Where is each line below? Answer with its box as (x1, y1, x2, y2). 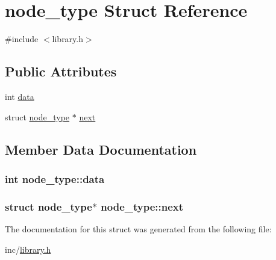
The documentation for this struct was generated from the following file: (5, 222, 272, 235)
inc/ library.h (5, 243, 51, 255)
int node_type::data (5, 171, 105, 186)
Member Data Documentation (5, 140, 197, 158)
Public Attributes (5, 62, 117, 81)
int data (5, 90, 34, 102)
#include (5, 32, 39, 45)
